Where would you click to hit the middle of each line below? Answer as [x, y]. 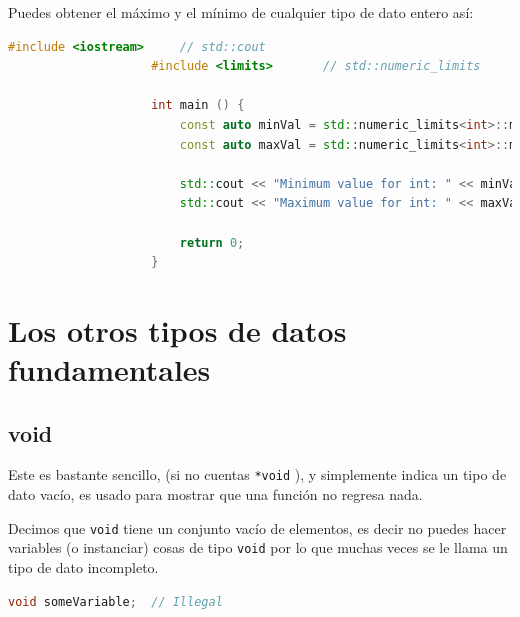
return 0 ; [212, 242]
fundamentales [109, 369]
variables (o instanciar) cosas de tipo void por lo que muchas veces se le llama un [258, 547]
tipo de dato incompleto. [83, 567]
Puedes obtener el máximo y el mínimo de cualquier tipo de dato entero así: [241, 12]
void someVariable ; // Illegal [115, 601]
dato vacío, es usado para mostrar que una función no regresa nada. [215, 494]
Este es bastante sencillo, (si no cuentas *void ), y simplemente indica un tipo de [257, 474]
